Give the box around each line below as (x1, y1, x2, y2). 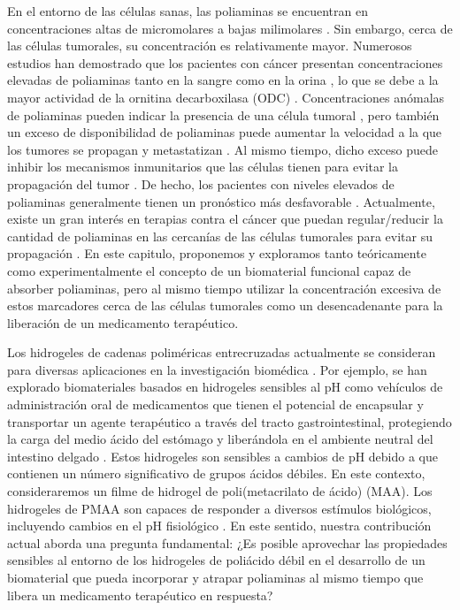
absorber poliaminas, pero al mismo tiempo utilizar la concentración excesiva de (7, 278, 441, 297)
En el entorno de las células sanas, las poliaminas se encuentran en (7, 2, 368, 19)
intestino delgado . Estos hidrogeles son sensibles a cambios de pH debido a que (7, 446, 439, 465)
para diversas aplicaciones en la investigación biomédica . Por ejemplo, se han (7, 360, 427, 378)
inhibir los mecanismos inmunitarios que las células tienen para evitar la (7, 157, 399, 176)
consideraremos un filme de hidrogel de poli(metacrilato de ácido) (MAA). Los (7, 482, 433, 500)
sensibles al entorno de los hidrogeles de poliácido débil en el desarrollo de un (7, 551, 425, 569)
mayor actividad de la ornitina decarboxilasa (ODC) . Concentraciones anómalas (7, 88, 445, 106)
